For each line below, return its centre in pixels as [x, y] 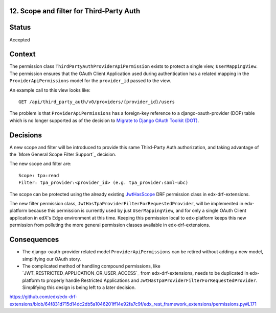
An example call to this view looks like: [50, 90]
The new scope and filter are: [40, 164]
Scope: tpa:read [39, 175]
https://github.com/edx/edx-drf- [43, 297]
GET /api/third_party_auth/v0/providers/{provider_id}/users [97, 102]
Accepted [20, 40]
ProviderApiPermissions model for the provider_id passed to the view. [90, 81]
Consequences [34, 240]
